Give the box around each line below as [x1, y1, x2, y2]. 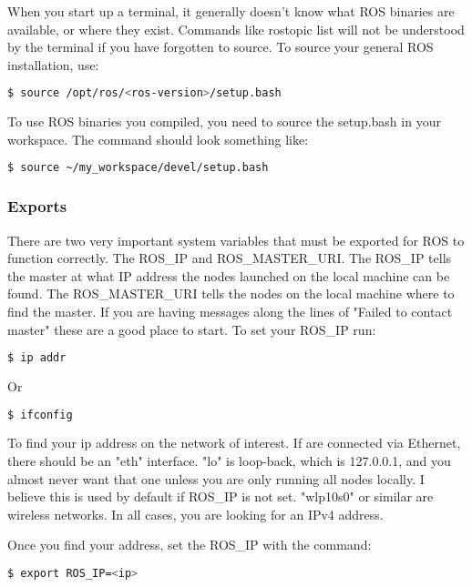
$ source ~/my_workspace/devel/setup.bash [7, 161, 269, 175]
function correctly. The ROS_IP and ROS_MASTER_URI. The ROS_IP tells [7, 248, 452, 268]
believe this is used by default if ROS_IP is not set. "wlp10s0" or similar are [7, 487, 434, 506]
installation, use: [7, 55, 99, 74]
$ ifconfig [7, 408, 73, 421]
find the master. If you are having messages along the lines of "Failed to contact [7, 301, 453, 320]
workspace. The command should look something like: [7, 129, 309, 148]
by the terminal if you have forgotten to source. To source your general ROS [7, 37, 434, 56]
